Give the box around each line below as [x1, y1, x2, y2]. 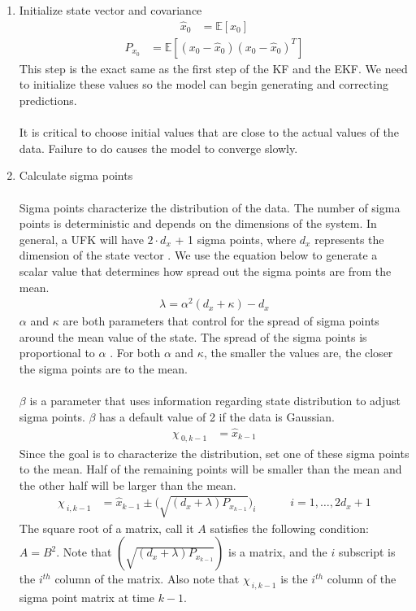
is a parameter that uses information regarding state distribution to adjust [29, 392, 401, 409]
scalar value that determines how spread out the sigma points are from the [19, 263, 392, 279]
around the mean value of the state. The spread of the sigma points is [19, 328, 367, 345]
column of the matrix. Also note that [54, 570, 240, 587]
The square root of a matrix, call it [19, 519, 194, 536]
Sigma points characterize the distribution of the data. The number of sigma [19, 199, 401, 216]
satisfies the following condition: [210, 519, 369, 536]
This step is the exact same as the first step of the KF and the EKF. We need [19, 59, 408, 76]
